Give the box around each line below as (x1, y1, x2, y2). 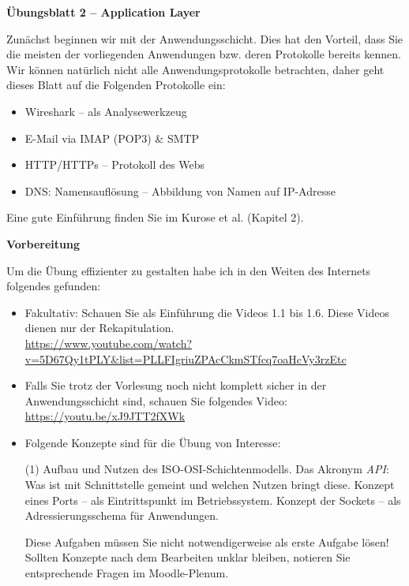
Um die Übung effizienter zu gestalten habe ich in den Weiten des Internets (6, 262, 371, 278)
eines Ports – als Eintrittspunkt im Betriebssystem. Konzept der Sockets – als (24, 491, 401, 508)
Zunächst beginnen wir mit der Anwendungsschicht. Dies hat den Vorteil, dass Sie (6, 30, 403, 47)
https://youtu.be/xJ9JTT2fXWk (24, 408, 186, 424)
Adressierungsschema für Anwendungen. (24, 507, 219, 524)
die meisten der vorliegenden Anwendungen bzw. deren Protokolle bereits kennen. (6, 46, 401, 62)
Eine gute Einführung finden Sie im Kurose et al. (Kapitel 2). (6, 209, 304, 226)
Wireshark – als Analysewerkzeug (24, 103, 187, 119)
